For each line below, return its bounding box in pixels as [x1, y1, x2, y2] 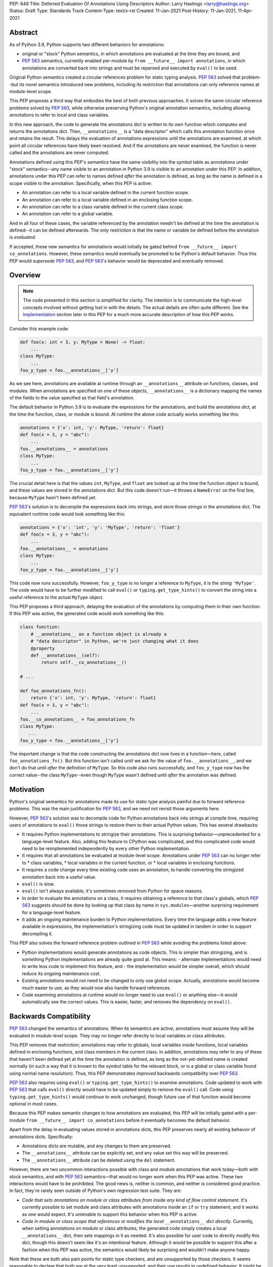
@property [30, 645, 55, 651]
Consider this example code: [9, 325, 69, 331]
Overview [9, 271, 41, 280]
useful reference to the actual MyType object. [9, 594, 104, 600]
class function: [20, 624, 61, 630]
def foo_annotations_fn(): [20, 688, 87, 694]
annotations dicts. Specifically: [9, 1133, 73, 1140]
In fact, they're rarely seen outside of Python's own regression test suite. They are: [9, 1187, 182, 1194]
